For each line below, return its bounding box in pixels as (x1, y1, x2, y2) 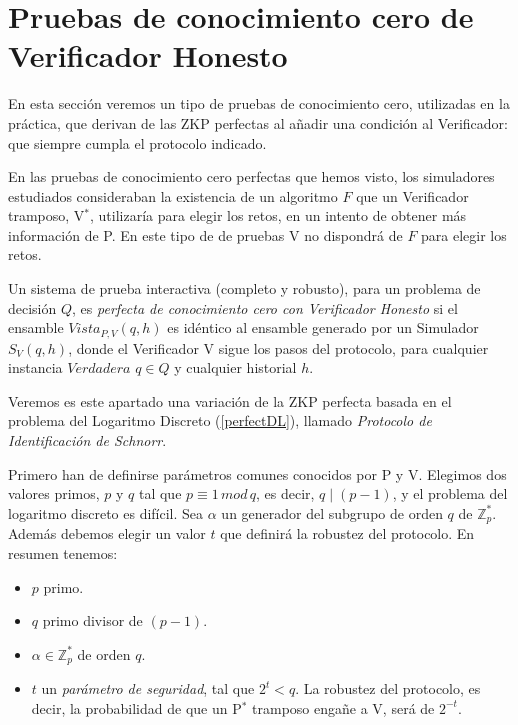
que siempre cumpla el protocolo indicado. (8, 132, 267, 153)
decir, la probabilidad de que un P (31, 697, 242, 718)
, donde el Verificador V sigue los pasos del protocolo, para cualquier (68, 337, 489, 358)
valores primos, (8, 483, 100, 504)
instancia (8, 357, 63, 378)
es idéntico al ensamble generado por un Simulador (167, 317, 479, 338)
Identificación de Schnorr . (8, 430, 167, 451)
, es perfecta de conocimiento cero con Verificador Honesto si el (72, 297, 458, 318)
